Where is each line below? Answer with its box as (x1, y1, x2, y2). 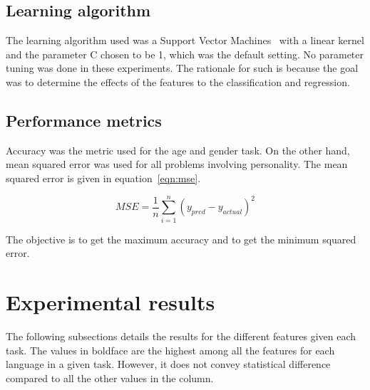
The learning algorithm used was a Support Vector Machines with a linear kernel (6, 33, 364, 48)
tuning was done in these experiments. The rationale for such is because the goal (6, 60, 359, 75)
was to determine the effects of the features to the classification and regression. (6, 74, 350, 89)
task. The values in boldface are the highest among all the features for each (6, 342, 335, 357)
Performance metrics (6, 109, 162, 131)
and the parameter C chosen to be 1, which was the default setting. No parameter (6, 46, 364, 61)
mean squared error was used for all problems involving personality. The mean (6, 157, 348, 172)
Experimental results (6, 288, 215, 317)
